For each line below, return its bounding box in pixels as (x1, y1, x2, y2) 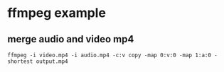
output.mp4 (36, 58, 69, 65)
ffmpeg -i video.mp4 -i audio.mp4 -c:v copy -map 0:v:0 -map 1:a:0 (7, 52, 212, 59)
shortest (7, 58, 33, 65)
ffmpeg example (7, 5, 107, 21)
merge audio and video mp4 (7, 33, 134, 45)
